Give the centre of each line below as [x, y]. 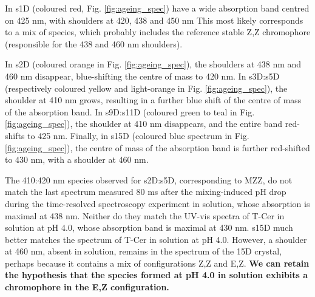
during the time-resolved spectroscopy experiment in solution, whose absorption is [157, 203]
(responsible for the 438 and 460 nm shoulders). [94, 43]
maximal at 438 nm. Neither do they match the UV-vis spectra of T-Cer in [145, 215]
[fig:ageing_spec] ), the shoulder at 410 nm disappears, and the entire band [144, 124]
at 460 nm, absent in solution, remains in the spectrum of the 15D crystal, [144, 251]
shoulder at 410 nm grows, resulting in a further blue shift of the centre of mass [153, 100]
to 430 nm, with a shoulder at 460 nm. [77, 159]
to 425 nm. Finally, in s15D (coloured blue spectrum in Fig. [138, 135]
